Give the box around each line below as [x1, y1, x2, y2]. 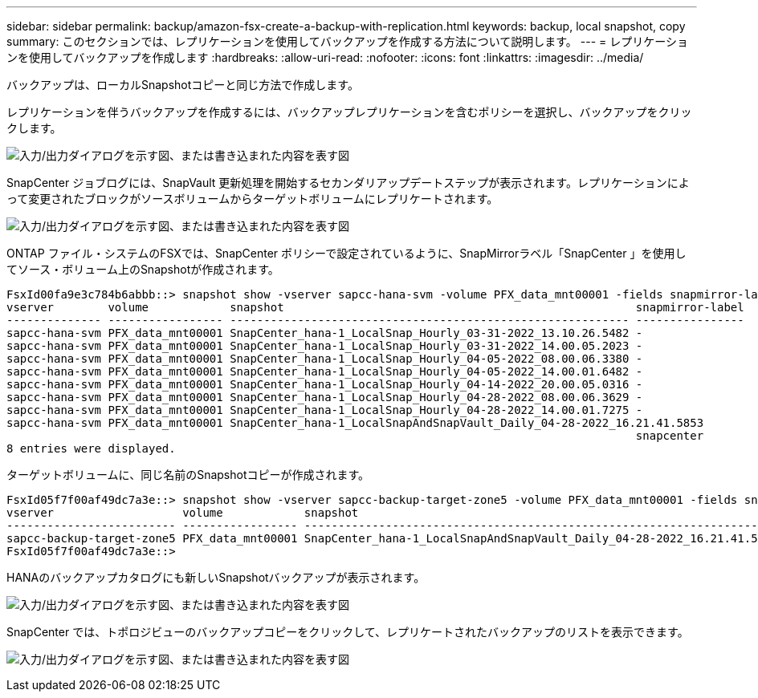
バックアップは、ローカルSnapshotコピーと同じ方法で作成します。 [6, 78, 359, 91]
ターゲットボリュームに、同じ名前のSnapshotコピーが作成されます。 [6, 468, 370, 481]
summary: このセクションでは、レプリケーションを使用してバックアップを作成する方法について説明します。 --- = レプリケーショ [6, 34, 688, 48]
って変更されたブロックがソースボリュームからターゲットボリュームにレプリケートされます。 [6, 192, 499, 205]
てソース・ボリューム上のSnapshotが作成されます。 [6, 262, 279, 276]
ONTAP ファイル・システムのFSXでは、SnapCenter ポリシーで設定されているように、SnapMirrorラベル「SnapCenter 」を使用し [6, 246, 687, 260]
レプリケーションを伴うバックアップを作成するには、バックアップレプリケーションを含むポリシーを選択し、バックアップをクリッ [6, 105, 692, 119]
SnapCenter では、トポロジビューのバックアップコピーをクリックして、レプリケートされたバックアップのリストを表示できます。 [6, 625, 689, 639]
